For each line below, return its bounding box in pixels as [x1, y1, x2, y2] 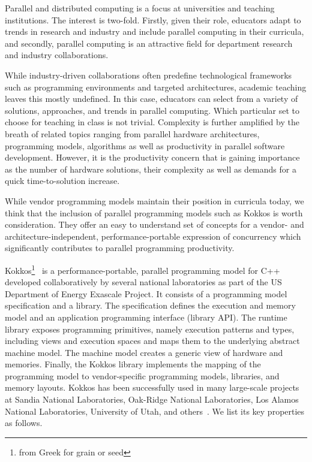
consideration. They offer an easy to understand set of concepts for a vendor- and [5, 218, 304, 231]
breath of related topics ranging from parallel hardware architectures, [5, 127, 260, 140]
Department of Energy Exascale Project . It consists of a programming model [5, 287, 287, 300]
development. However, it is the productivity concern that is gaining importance [5, 151, 300, 164]
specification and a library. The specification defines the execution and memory [5, 299, 296, 312]
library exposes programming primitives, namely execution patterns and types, [5, 322, 295, 335]
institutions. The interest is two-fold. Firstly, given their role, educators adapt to [5, 13, 301, 26]
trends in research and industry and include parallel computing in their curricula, [5, 25, 304, 38]
